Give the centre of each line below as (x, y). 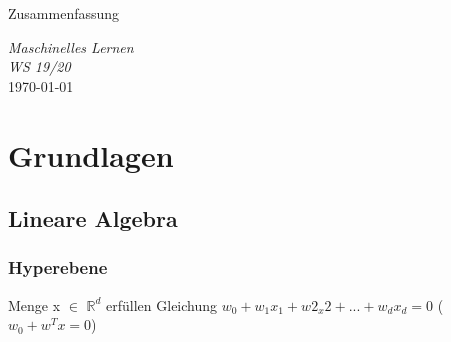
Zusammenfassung (64, 13)
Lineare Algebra (93, 218)
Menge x (34, 304)
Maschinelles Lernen (71, 46)
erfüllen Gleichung (162, 304)
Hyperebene (58, 267)
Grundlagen (91, 154)
